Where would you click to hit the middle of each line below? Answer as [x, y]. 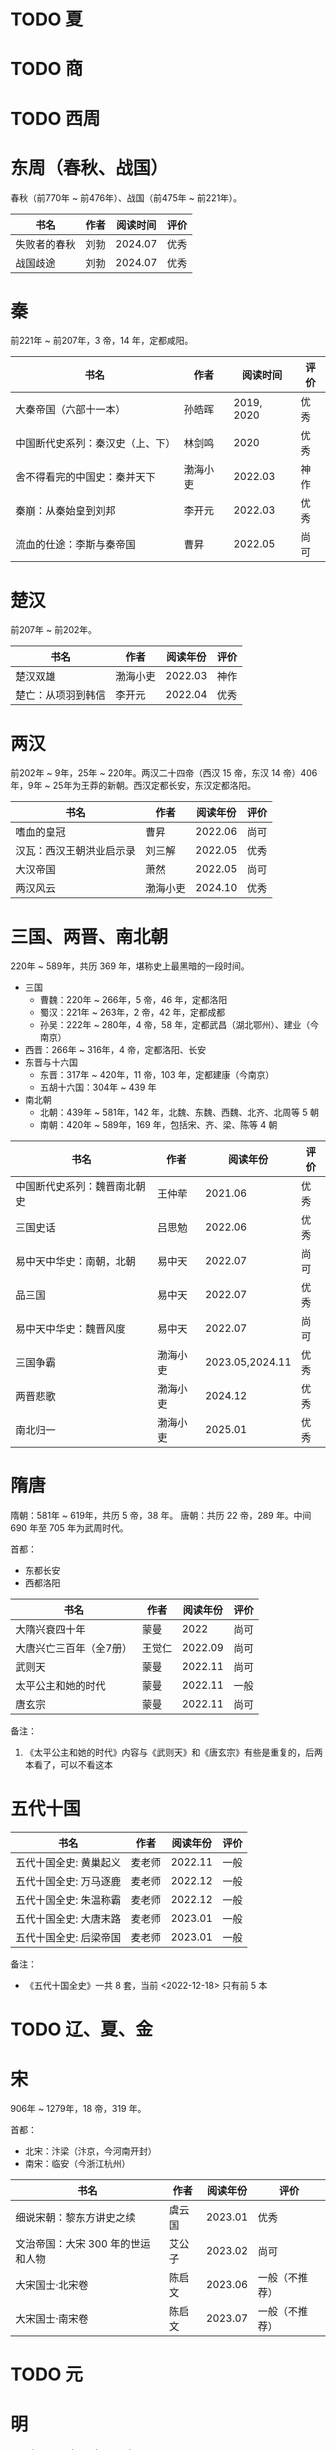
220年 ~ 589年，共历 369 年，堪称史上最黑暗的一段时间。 [130, 966]
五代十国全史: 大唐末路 [68, 1919]
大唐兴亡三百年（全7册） [74, 1648]
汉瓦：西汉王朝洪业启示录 [76, 851]
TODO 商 [46, 69]
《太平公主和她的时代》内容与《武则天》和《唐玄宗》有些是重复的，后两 [173, 1752]
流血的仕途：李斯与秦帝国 [76, 545]
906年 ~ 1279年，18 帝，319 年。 [78, 2109]
